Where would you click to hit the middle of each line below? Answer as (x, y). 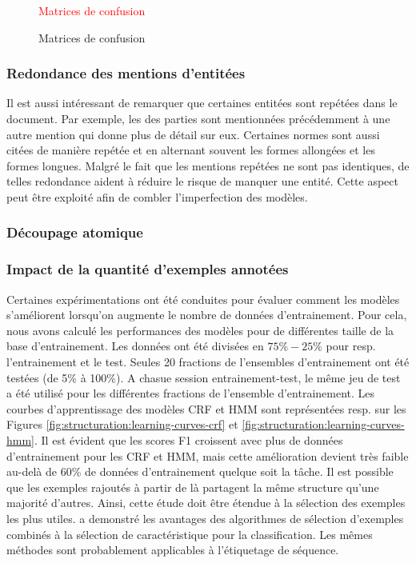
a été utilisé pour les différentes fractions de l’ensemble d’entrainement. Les (191, 393)
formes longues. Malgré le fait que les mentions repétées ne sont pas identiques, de (208, 165)
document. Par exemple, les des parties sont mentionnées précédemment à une (198, 118)
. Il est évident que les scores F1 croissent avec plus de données (189, 439)
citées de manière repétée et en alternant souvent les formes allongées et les (191, 150)
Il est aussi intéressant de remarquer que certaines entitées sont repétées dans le (202, 103)
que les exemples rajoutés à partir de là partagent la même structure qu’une (193, 487)
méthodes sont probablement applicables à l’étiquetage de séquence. (173, 550)
